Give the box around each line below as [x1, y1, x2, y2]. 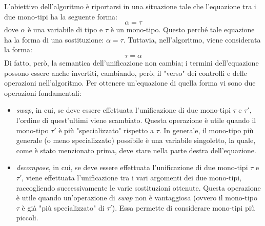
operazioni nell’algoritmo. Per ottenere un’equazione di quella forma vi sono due [4, 77, 256, 88]
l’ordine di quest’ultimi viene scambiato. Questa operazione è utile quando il [16, 114, 256, 125]
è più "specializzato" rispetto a [58, 125, 154, 135]
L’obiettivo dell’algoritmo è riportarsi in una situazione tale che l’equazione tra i [4, 1, 256, 11]
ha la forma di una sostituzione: [4, 34, 104, 45]
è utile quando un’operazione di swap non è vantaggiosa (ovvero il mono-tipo [16, 192, 257, 203]
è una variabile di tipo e [27, 24, 103, 35]
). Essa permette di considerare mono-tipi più [112, 202, 255, 213]
